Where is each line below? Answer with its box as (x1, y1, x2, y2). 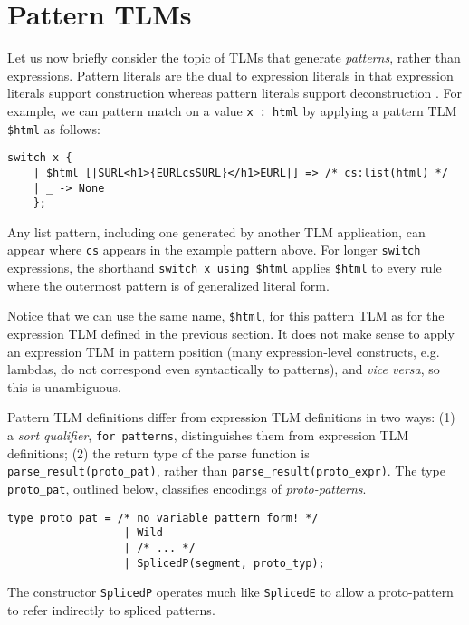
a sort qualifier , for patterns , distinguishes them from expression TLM (7, 425, 409, 444)
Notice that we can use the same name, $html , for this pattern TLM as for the (7, 306, 445, 325)
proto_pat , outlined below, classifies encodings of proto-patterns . (7, 478, 367, 497)
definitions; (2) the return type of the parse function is (7, 443, 310, 462)
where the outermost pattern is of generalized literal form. (7, 275, 330, 294)
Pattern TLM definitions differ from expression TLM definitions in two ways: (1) (7, 408, 455, 427)
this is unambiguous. (7, 377, 121, 396)
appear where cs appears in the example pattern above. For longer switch (7, 240, 421, 259)
